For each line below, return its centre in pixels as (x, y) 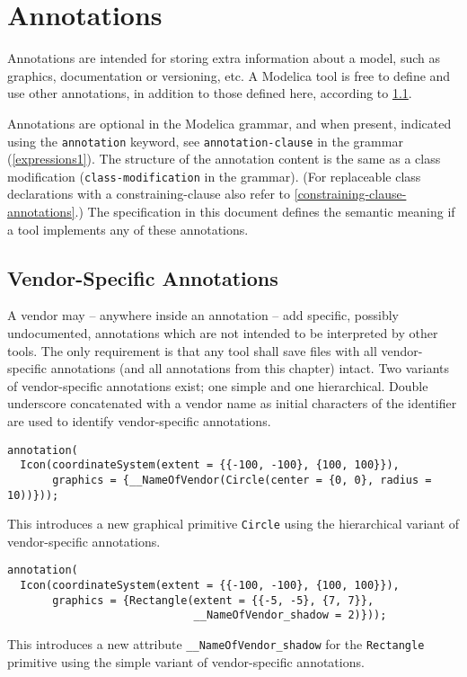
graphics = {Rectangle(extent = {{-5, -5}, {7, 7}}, (213, 600)
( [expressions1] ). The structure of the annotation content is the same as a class (224, 159)
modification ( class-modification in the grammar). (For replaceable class (214, 176)
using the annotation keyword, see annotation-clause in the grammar (205, 141)
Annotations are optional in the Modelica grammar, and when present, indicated (229, 123)
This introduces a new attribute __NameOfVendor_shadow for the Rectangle (216, 644)
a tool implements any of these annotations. (128, 229)
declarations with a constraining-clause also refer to (149, 194)
